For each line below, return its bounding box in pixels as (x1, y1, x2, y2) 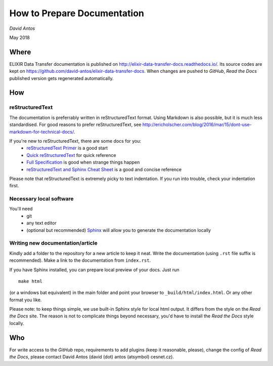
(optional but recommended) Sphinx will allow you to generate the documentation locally (26, 227, 211, 233)
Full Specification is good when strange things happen (26, 159, 140, 166)
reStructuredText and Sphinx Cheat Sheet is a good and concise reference (26, 166, 182, 172)
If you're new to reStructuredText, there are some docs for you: (9, 138, 142, 144)
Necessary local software (9, 195, 74, 202)
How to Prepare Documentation (9, 8, 144, 19)
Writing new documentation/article (9, 239, 98, 247)
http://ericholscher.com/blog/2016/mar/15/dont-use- (142, 121, 252, 128)
